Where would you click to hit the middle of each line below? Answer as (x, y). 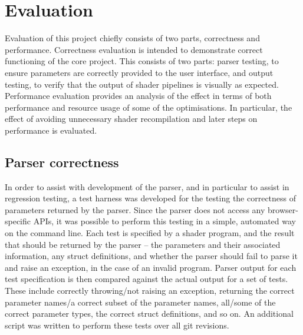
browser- (283, 209)
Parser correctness (62, 162)
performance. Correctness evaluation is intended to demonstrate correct (134, 49)
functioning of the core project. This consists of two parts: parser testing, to (142, 61)
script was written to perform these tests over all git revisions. (117, 325)
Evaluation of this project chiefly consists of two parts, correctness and (132, 38)
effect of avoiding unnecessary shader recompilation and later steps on (131, 119)
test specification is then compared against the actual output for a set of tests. (146, 279)
